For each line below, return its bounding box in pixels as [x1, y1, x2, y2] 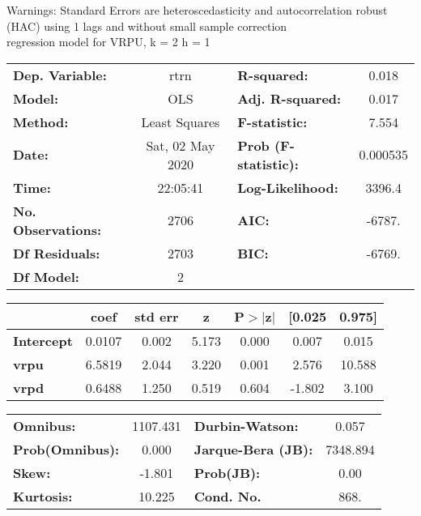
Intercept [13, 330, 73, 350]
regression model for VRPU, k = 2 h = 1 [6, 33, 210, 50]
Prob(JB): [193, 463, 261, 482]
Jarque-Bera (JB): [193, 439, 313, 458]
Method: [13, 112, 69, 131]
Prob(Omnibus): [13, 439, 120, 458]
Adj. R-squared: [237, 88, 342, 108]
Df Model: [13, 267, 79, 286]
